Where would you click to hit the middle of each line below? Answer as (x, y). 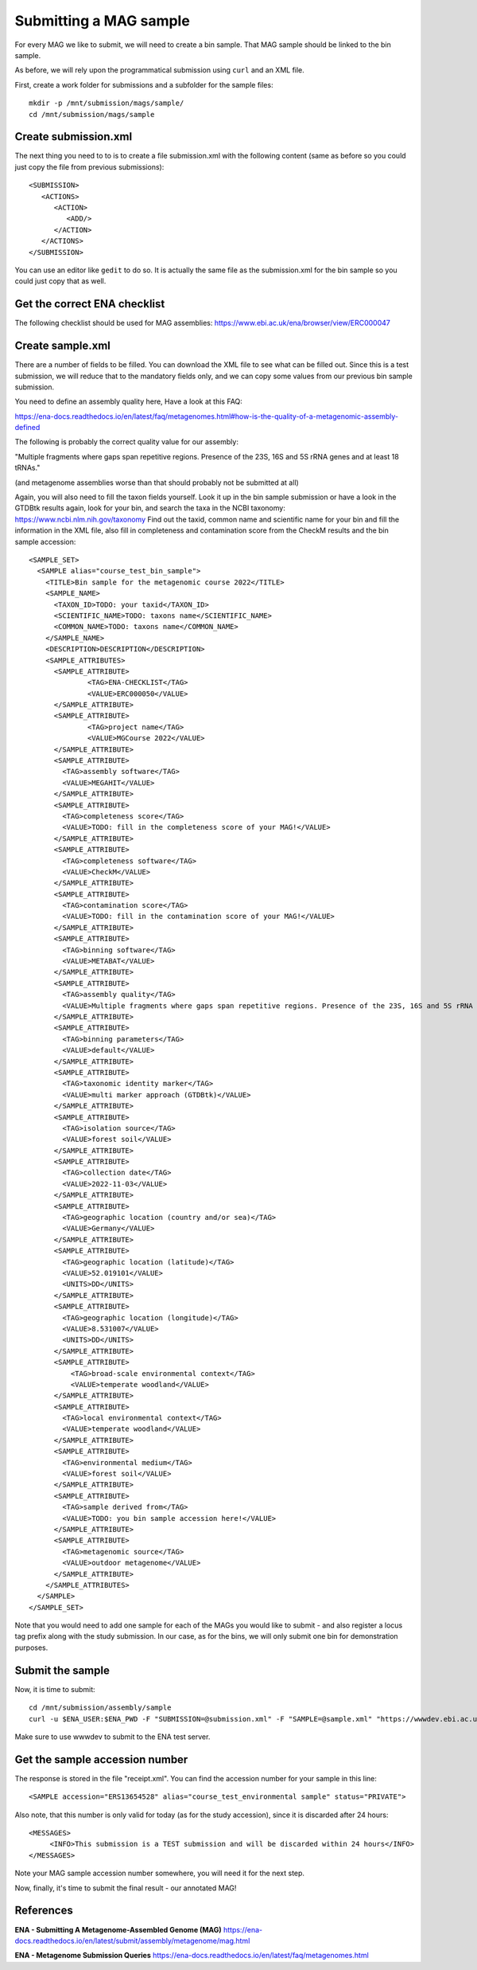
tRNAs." (27, 468)
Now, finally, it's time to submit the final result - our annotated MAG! (126, 1888)
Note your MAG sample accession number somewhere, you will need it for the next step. (160, 1873)
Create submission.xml (74, 137)
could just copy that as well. (60, 281)
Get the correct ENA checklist (90, 304)
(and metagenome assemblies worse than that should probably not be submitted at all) (157, 483)
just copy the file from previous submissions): (89, 166)
